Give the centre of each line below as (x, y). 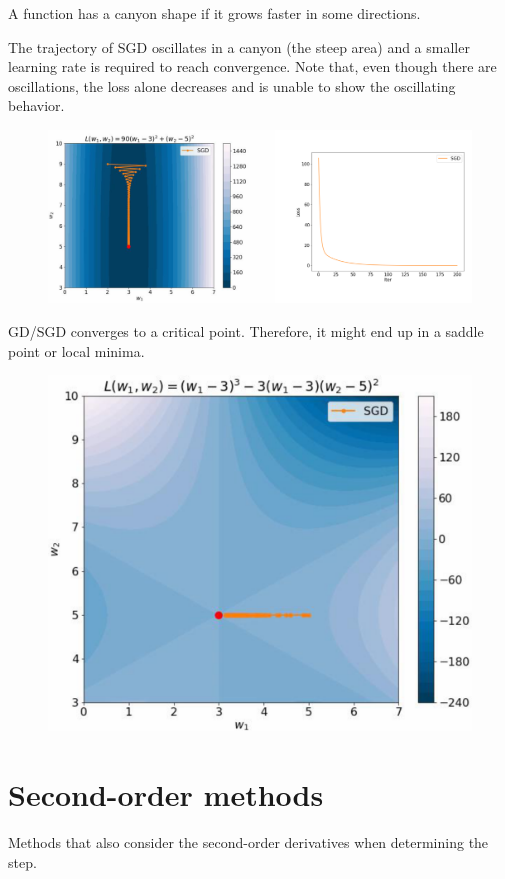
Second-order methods (166, 794)
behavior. (36, 105)
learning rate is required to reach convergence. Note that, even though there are (252, 66)
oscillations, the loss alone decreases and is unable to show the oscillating (232, 85)
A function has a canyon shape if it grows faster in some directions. (214, 13)
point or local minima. (76, 350)
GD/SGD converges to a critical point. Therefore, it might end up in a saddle (246, 331)
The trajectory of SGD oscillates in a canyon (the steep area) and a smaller (239, 46)
